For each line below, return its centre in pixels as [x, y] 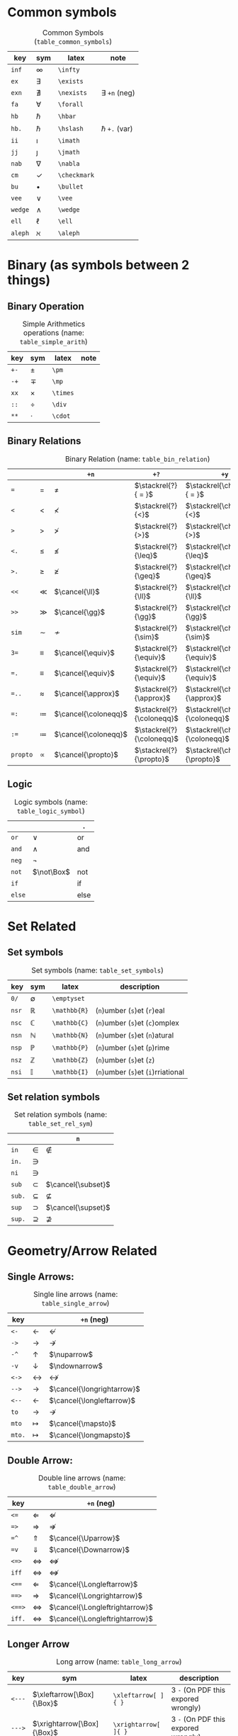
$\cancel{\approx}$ [87, 693]
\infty [69, 69]
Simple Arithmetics [54, 324]
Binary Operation [46, 306]
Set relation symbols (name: [61, 1115]
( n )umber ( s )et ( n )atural [135, 1035]
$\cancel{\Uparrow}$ [85, 1538]
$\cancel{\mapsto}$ [83, 1424]
